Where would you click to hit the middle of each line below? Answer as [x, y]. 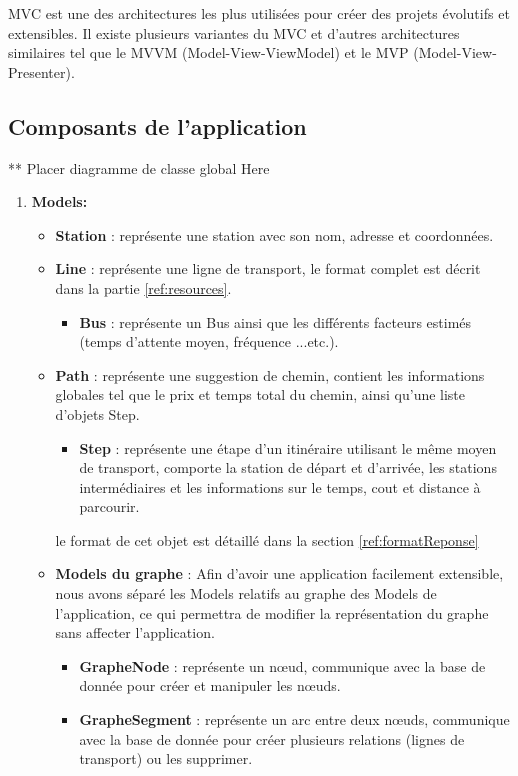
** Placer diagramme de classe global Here [139, 167]
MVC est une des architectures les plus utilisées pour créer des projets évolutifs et [259, 13]
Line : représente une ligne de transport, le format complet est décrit [268, 268]
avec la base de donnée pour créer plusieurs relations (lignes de [272, 738]
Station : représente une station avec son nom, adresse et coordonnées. [274, 234]
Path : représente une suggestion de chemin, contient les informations [270, 374]
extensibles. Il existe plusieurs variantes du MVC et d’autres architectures [234, 32]
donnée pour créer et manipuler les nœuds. [210, 685]
